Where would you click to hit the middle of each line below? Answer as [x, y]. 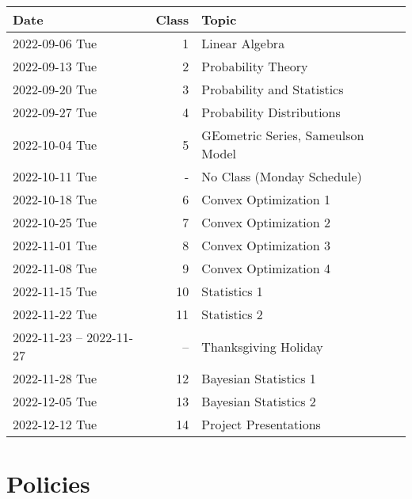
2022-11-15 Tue [55, 291]
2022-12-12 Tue [55, 424]
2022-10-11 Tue [55, 176]
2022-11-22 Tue [55, 314]
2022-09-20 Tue [55, 89]
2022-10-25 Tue [55, 222]
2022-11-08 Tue [55, 268]
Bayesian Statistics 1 [259, 378]
